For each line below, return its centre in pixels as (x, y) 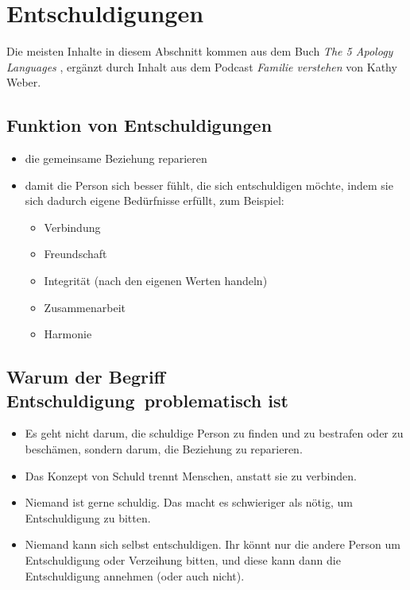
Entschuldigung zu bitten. (88, 517)
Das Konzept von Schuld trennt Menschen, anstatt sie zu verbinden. (191, 475)
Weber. (24, 82)
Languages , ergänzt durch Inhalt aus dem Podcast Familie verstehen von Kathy (202, 66)
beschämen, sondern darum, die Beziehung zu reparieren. (164, 449)
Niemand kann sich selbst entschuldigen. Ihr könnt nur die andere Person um (213, 544)
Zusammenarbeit (85, 307)
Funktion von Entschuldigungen (139, 125)
